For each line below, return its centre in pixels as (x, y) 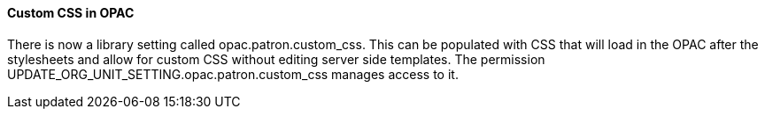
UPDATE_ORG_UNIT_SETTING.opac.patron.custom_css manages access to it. (233, 74)
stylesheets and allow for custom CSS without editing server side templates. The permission (276, 59)
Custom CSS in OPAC (71, 13)
